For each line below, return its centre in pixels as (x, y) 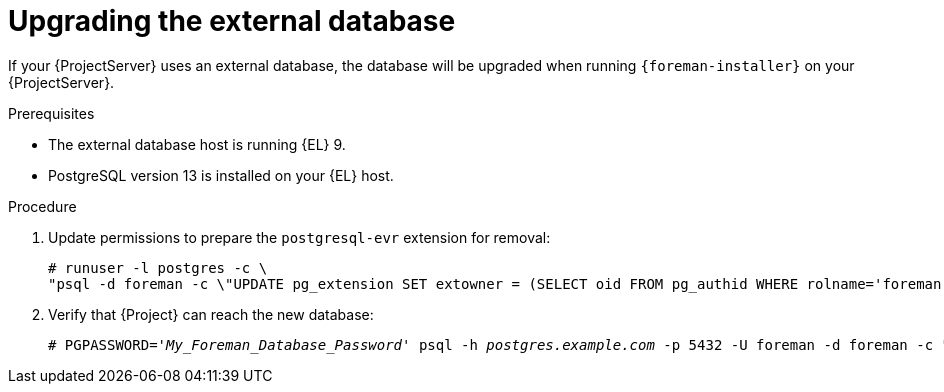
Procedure (42, 206)
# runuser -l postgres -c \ (158, 267)
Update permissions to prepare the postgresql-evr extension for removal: (299, 237)
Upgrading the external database (232, 21)
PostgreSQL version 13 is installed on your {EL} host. (221, 175)
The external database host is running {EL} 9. (197, 144)
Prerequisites (51, 113)
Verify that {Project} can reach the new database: (211, 314)
